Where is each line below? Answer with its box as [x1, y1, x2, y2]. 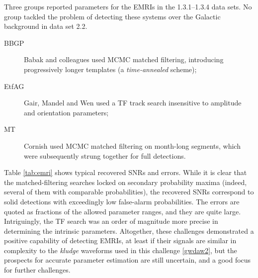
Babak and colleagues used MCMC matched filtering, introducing [24, 54, 224, 65]
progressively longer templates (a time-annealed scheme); [24, 64, 197, 74]
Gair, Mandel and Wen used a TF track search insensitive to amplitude [24, 97, 242, 108]
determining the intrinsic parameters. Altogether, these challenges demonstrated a [4, 225, 254, 236]
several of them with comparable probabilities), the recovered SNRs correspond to [4, 186, 254, 197]
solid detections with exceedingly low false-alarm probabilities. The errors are [4, 196, 240, 206]
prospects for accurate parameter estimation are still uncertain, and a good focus [4, 255, 251, 265]
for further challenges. [4, 265, 71, 275]
